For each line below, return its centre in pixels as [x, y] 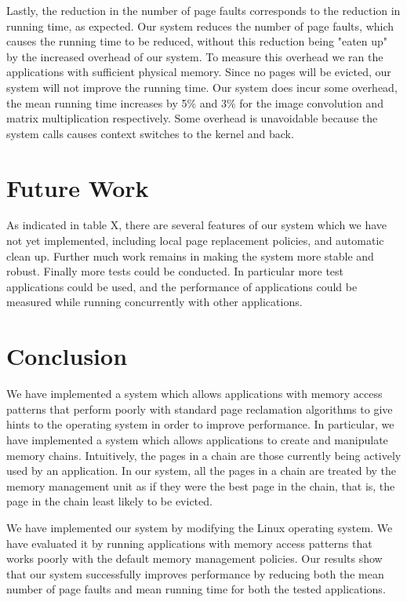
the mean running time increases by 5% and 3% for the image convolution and [195, 102]
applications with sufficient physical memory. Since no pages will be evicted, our [199, 72]
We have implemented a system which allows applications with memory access [194, 394]
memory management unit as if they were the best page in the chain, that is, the [201, 485]
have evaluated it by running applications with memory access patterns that [189, 543]
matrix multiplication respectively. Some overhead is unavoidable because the [192, 118]
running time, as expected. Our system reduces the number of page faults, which [200, 26]
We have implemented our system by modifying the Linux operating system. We [200, 527]
